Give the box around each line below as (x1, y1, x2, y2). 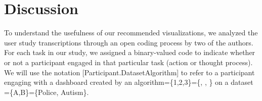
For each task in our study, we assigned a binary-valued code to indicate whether (4, 47, 255, 58)
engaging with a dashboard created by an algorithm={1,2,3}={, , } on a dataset (4, 77, 253, 87)
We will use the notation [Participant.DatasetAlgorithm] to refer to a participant (4, 67, 255, 77)
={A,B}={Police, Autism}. (4, 86, 89, 97)
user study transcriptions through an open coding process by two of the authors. (4, 37, 253, 47)
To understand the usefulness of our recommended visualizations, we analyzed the (4, 27, 258, 38)
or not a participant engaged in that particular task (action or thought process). (4, 57, 253, 67)
